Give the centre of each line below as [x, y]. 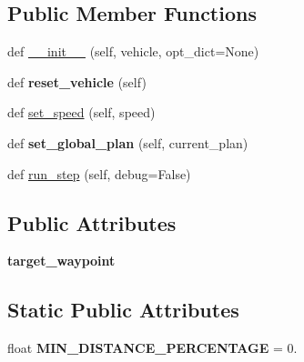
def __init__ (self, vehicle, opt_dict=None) [133, 51]
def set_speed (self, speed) [81, 112]
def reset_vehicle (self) [77, 81]
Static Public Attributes [123, 310]
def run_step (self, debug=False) [99, 173]
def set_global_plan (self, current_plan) [128, 142]
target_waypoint [61, 261]
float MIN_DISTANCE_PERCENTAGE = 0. [152, 348]
